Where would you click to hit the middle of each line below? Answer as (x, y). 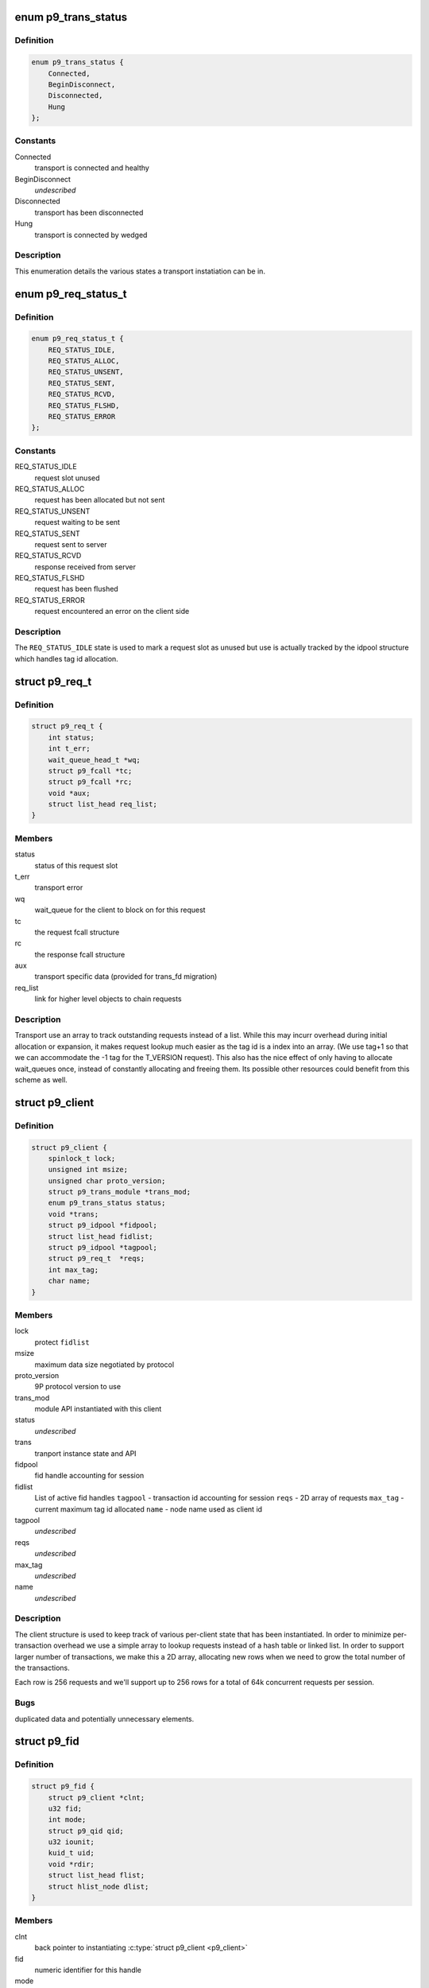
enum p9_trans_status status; (107, 1203)
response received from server (85, 567)
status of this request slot (76, 865)
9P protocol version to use (78, 1387)
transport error (59, 887)
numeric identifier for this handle (88, 1970)
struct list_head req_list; (103, 804)
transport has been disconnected (89, 212)
